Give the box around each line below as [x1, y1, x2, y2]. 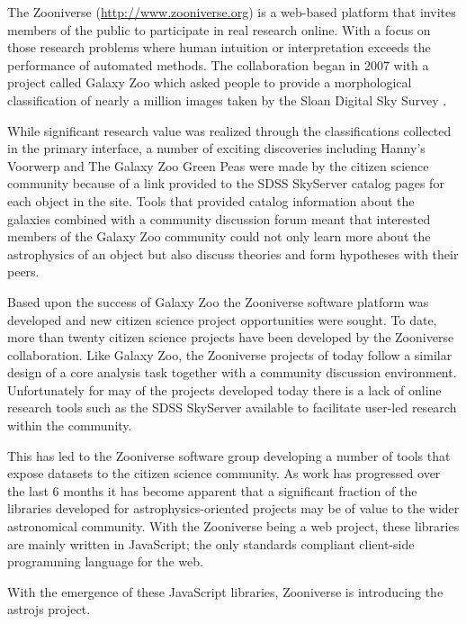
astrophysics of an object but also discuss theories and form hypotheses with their [7, 244, 459, 263]
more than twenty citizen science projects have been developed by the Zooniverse [7, 328, 454, 347]
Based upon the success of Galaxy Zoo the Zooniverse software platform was [7, 292, 429, 311]
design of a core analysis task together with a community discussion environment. [7, 363, 457, 382]
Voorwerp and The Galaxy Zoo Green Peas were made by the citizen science [7, 156, 429, 175]
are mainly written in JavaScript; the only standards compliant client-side [7, 534, 415, 553]
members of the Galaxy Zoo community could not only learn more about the [7, 227, 431, 246]
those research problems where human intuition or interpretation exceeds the [7, 38, 431, 57]
